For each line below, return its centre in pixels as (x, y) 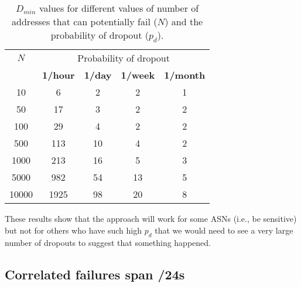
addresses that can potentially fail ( (85, 21)
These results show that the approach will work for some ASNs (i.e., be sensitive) (151, 219)
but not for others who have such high (73, 230)
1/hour (59, 75)
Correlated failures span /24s (95, 274)
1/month (185, 75)
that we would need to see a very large (224, 230)
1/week (138, 75)
